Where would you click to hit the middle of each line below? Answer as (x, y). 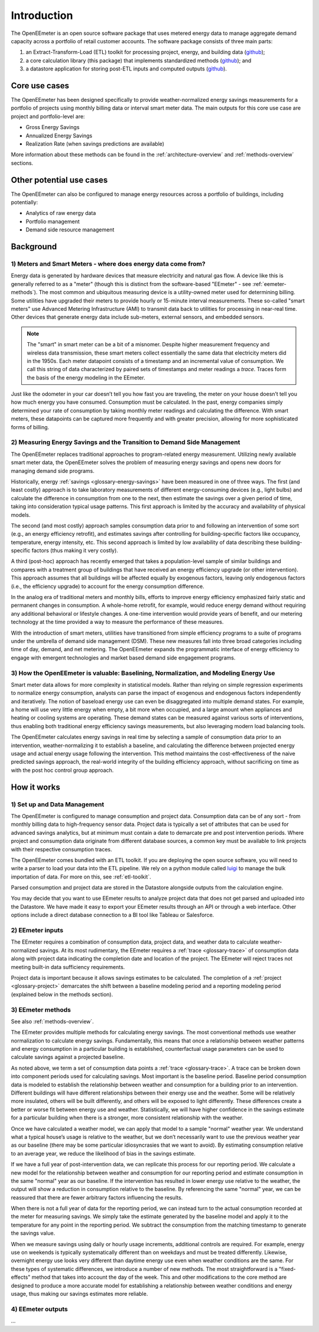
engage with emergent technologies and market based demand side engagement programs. (123, 658)
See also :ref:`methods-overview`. (52, 1021)
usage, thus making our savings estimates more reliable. (79, 1294)
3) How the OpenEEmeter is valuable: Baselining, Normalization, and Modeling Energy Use (143, 673)
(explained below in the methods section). (62, 994)
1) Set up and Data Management (58, 804)
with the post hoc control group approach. (62, 770)
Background (34, 247)
